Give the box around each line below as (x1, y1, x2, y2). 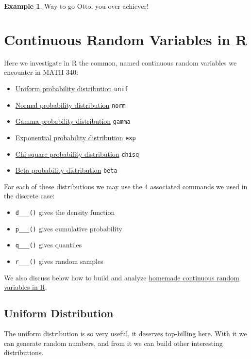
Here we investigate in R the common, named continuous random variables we (4, 57, 237, 67)
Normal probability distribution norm (15, 99, 126, 110)
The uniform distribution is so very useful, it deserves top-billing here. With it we (4, 328, 247, 339)
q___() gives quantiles (15, 240, 82, 250)
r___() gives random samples (15, 256, 103, 266)
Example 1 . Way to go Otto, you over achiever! (4, 1, 149, 11)
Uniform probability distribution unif (15, 83, 128, 93)
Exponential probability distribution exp (15, 132, 136, 142)
